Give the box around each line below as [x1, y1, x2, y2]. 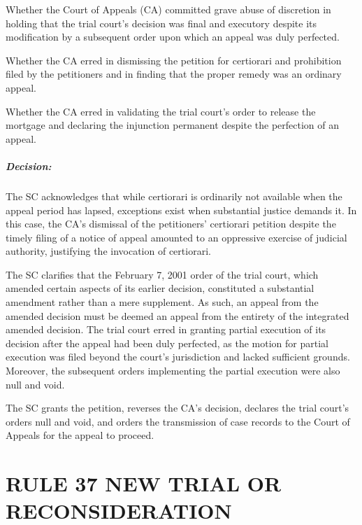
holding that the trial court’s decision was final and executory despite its [6, 15, 317, 30]
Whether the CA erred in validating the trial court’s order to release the [6, 104, 316, 118]
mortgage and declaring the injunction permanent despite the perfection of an [6, 118, 340, 132]
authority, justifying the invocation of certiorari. [6, 244, 211, 258]
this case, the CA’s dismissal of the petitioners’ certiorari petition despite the [6, 216, 336, 231]
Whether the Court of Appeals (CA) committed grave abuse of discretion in [6, 2, 331, 16]
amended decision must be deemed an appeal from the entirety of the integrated [6, 308, 349, 323]
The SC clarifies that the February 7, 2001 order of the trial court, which [6, 267, 319, 281]
